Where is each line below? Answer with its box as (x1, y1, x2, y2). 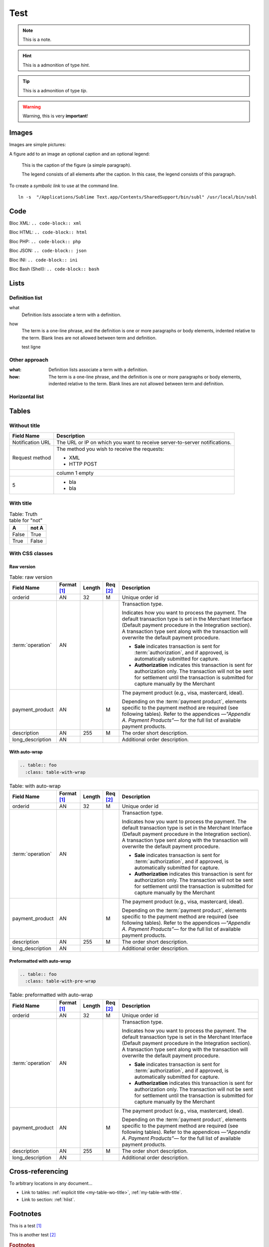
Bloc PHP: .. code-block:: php (9, 238, 81, 244)
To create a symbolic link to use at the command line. (9, 183, 119, 189)
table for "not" (9, 517, 43, 524)
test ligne (21, 344, 41, 350)
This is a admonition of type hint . (22, 62, 90, 68)
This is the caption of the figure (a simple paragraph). (21, 162, 132, 168)
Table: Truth (9, 510, 37, 517)
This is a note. (22, 36, 52, 42)
